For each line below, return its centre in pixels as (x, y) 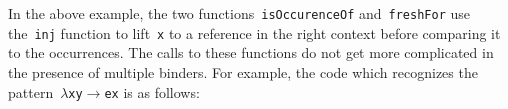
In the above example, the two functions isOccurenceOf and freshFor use (239, 13)
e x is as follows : (152, 91)
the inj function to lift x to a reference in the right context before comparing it (254, 32)
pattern (31, 91)
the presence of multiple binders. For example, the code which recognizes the (243, 71)
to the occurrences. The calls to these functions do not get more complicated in (251, 52)
